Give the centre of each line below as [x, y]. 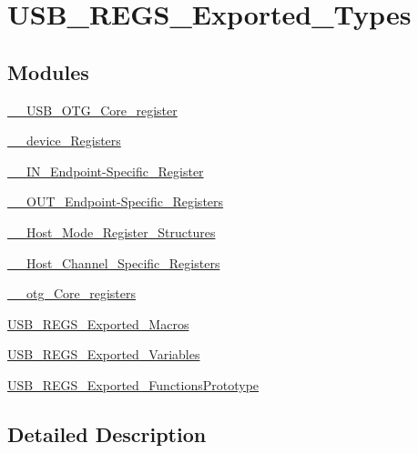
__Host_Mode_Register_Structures [112, 232]
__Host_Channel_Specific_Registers [114, 262]
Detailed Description [107, 433]
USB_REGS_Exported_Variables [104, 354]
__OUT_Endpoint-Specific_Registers [116, 201]
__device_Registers [64, 141]
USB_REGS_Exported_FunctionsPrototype [133, 384]
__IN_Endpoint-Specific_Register [106, 171]
